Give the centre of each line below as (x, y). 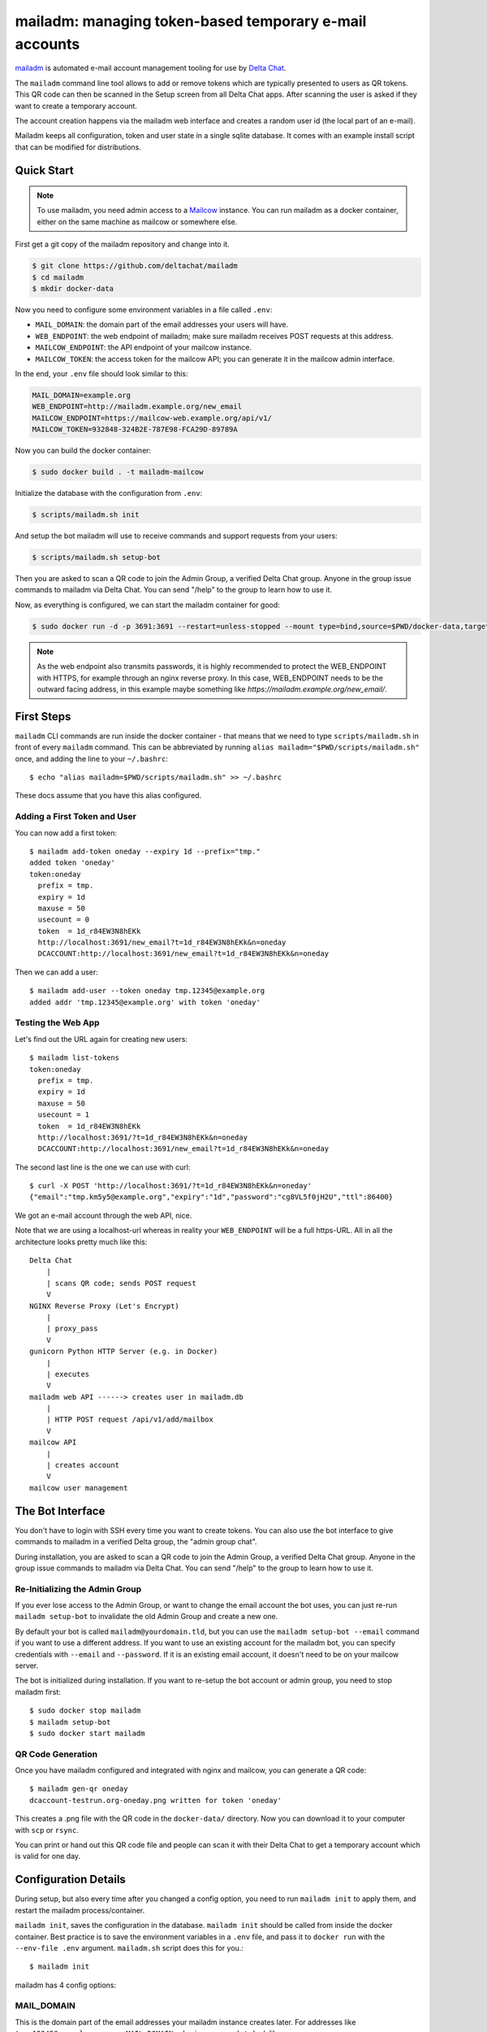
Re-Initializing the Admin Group (78, 1589)
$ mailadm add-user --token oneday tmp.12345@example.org (147, 991)
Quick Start (44, 170)
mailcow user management (79, 1488)
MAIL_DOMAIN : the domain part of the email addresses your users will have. (162, 324)
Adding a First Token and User (76, 817)
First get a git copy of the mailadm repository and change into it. (123, 245)
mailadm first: (38, 1691)
